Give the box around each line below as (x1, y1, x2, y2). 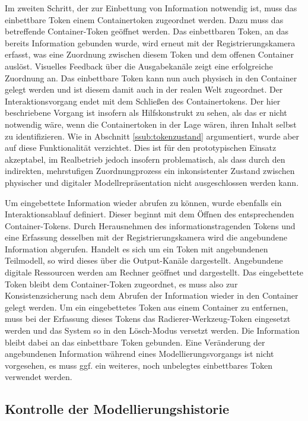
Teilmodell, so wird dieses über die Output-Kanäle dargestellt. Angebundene (5, 254, 283, 267)
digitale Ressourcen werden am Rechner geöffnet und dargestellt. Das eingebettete (5, 266, 304, 278)
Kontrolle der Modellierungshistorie (5, 400, 230, 418)
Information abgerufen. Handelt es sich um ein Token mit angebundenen (5, 242, 268, 255)
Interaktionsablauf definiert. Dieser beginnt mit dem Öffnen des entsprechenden (5, 208, 294, 220)
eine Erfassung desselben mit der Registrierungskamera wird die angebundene (5, 231, 287, 243)
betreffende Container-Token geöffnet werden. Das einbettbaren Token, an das (5, 25, 289, 37)
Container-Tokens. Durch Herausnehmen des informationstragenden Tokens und (5, 219, 296, 232)
